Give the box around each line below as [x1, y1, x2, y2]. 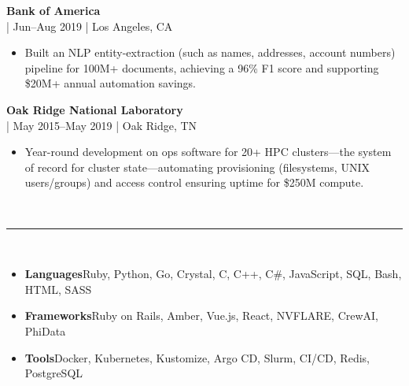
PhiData [24, 322, 66, 339]
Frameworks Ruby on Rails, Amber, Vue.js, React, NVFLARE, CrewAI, [24, 307, 378, 324]
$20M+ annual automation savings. [24, 75, 196, 91]
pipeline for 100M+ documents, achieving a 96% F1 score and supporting [24, 59, 379, 76]
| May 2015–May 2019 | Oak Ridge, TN [6, 117, 197, 133]
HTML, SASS [24, 280, 92, 297]
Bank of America [6, 2, 101, 18]
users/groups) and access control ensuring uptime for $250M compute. [24, 174, 364, 191]
